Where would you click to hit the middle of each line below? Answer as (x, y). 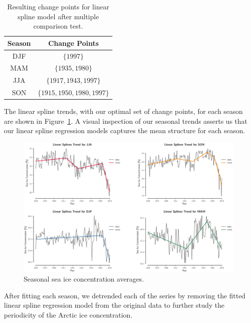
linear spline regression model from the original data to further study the (114, 305)
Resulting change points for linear (58, 6)
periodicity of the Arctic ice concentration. (68, 314)
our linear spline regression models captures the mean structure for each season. (125, 130)
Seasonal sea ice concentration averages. (84, 279)
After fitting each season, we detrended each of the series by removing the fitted (125, 295)
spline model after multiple (58, 16)
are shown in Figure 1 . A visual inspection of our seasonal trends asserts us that (126, 121)
